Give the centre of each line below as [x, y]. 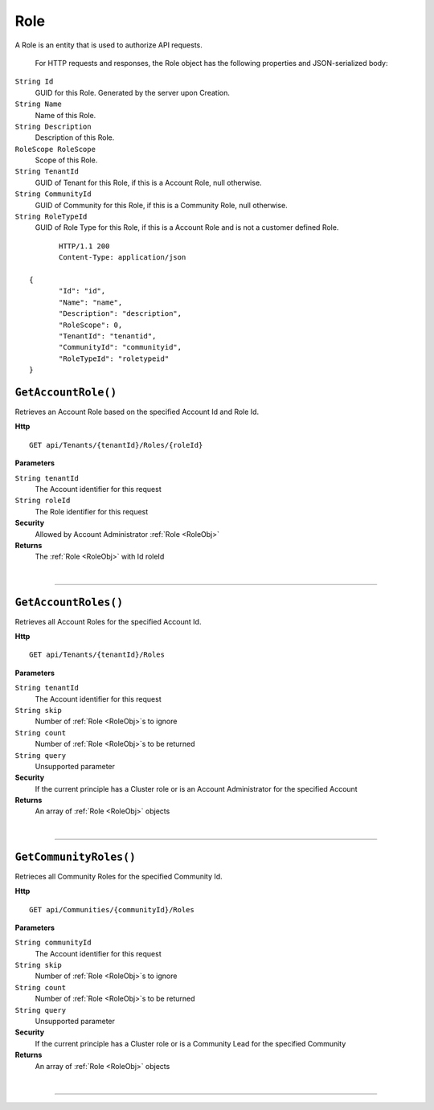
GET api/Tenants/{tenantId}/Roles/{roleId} [116, 445]
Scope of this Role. [66, 160]
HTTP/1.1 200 [84, 246]
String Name [38, 104]
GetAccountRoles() [69, 602]
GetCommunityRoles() [76, 857]
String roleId [43, 501]
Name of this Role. [66, 115]
